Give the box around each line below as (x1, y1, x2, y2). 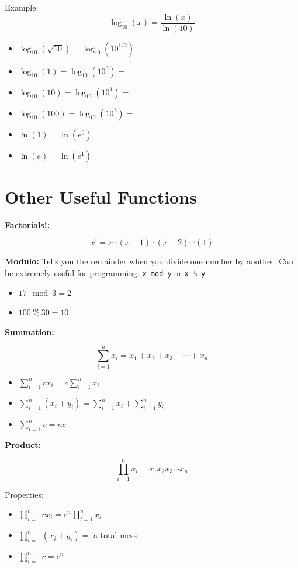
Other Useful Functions (5, 184, 197, 208)
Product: (5, 439, 41, 451)
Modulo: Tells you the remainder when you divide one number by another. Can (5, 255, 294, 267)
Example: (5, 1, 39, 13)
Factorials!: (5, 218, 50, 230)
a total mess (93, 529, 137, 541)
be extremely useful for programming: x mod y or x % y (5, 266, 206, 278)
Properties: (5, 488, 44, 500)
